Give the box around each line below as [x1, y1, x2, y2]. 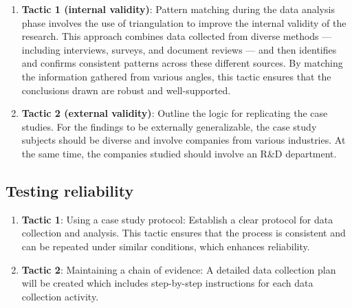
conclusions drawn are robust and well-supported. [21, 82, 231, 97]
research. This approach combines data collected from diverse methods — [21, 29, 332, 43]
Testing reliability [5, 179, 134, 201]
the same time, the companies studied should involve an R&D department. [21, 146, 337, 160]
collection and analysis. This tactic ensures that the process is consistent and [21, 225, 346, 240]
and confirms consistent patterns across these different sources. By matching [21, 56, 343, 70]
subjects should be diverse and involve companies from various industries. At [21, 133, 346, 147]
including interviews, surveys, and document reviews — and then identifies [21, 42, 337, 56]
